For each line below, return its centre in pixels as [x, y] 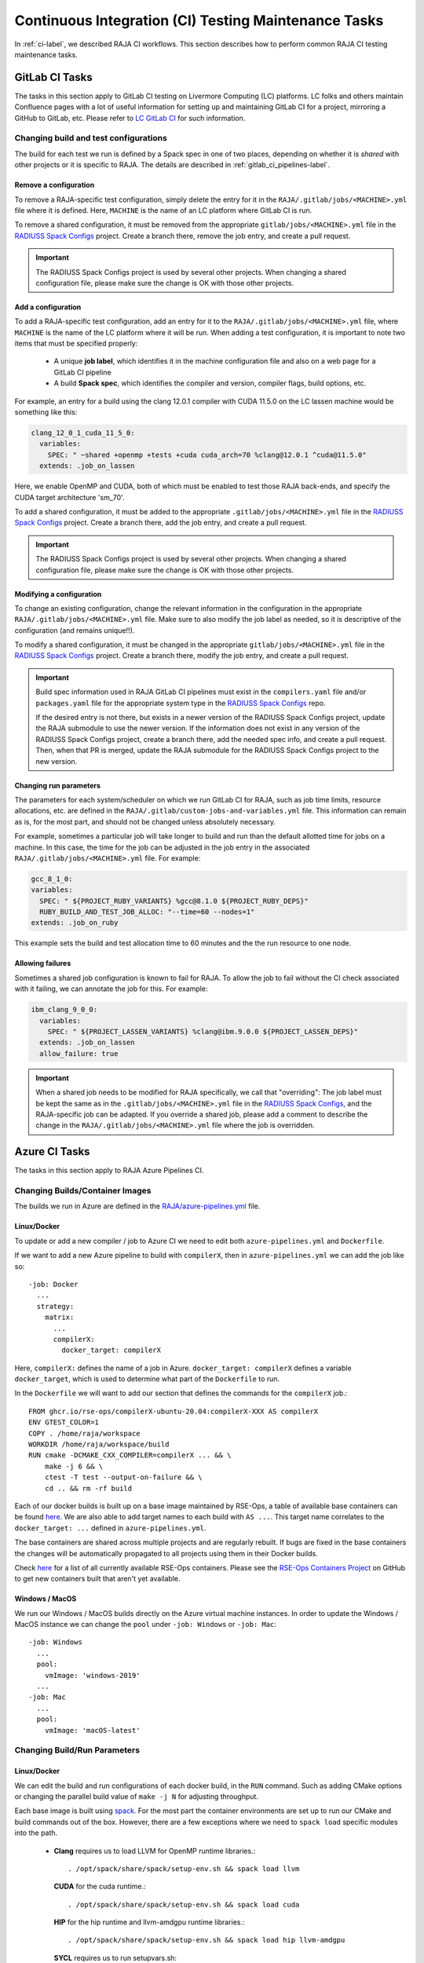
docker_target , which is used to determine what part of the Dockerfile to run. [147, 1379]
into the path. [36, 1833]
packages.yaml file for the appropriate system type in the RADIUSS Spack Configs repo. [181, 703]
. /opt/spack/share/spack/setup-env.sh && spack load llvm [184, 1868]
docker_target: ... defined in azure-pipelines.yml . [110, 1528]
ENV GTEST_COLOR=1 [64, 1422]
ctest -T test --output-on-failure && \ [124, 1477]
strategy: [55, 1306]
